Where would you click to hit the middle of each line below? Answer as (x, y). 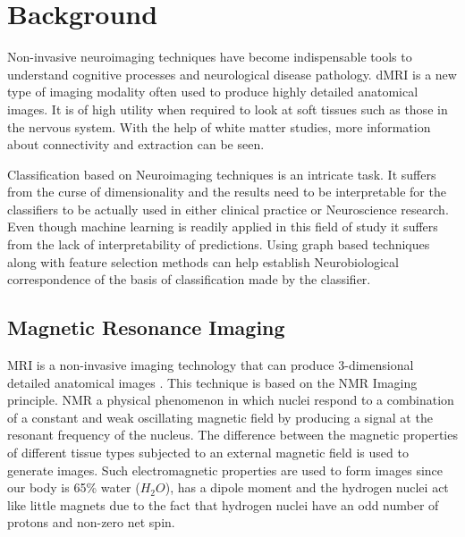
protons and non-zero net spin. (91, 522)
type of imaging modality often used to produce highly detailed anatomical (213, 92)
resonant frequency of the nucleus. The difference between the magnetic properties (232, 435)
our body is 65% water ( (74, 487)
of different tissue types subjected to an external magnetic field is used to (208, 453)
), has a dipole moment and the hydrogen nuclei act (307, 487)
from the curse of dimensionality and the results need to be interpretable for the (227, 192)
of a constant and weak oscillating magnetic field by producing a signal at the (220, 417)
